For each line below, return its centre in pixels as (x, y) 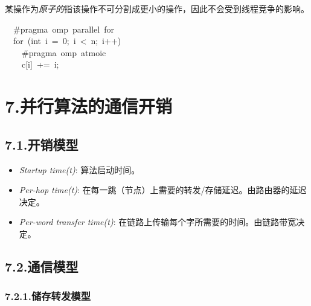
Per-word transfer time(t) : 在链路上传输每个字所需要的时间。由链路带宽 (158, 222)
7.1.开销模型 (42, 144)
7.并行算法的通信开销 (89, 106)
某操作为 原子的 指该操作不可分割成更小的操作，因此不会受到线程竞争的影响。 (157, 8)
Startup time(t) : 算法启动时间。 (79, 169)
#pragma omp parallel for (63, 29)
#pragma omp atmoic (64, 52)
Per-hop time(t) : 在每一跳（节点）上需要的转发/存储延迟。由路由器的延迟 (163, 190)
